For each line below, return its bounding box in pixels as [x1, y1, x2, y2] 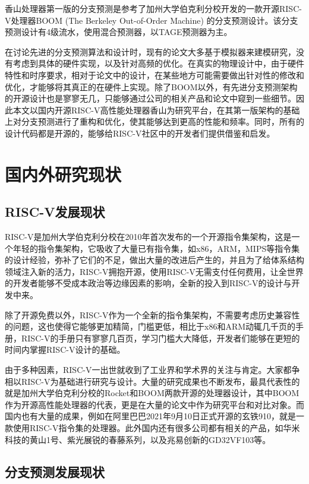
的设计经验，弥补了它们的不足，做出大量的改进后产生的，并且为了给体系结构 [5, 254, 304, 266]
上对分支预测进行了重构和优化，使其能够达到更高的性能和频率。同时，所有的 [5, 115, 304, 128]
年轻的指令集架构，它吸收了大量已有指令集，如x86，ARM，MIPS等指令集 [12, 242, 300, 254]
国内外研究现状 [5, 162, 122, 186]
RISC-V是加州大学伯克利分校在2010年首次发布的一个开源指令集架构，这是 [5, 230, 292, 243]
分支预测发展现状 [5, 462, 105, 480]
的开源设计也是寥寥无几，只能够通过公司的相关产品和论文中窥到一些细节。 [5, 92, 296, 105]
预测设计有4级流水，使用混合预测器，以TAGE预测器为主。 [5, 26, 232, 38]
